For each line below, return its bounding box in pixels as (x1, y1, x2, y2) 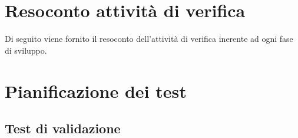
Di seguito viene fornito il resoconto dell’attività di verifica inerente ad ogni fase (5, 32, 293, 45)
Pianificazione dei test (5, 78, 187, 103)
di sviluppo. (5, 44, 47, 56)
